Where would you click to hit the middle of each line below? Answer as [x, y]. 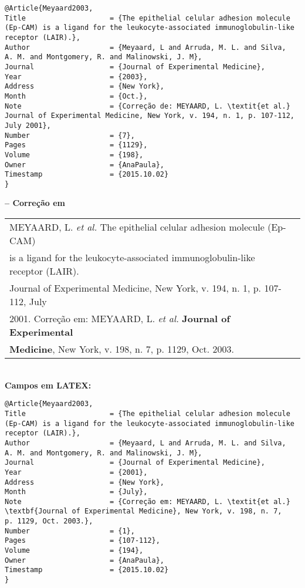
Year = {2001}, [76, 472]
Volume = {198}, [74, 155]
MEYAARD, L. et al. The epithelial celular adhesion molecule [137, 227]
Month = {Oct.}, [76, 96]
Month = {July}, [76, 492]
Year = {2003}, [76, 77]
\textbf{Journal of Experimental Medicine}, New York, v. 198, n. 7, [143, 511]
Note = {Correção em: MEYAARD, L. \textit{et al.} [148, 501]
